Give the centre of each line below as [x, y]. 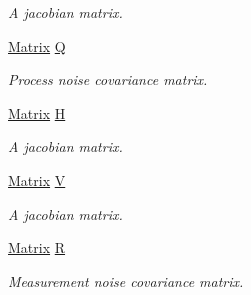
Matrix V [37, 179]
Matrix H [37, 112]
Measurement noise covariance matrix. [126, 280]
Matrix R [37, 247]
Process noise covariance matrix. [108, 79]
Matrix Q [37, 45]
